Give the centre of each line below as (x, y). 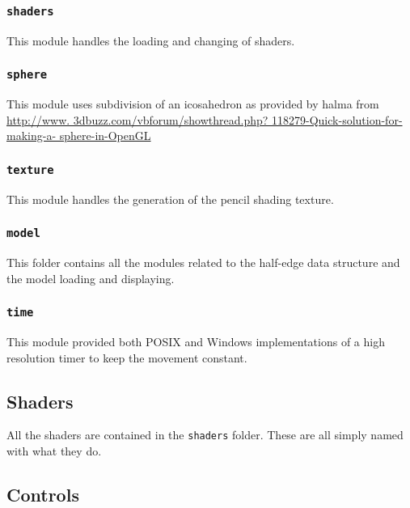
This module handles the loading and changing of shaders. (151, 40)
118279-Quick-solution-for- (337, 119)
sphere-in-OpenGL (105, 135)
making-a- (32, 135)
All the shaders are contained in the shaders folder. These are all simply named (205, 435)
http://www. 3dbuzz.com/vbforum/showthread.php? (137, 119)
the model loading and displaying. (91, 278)
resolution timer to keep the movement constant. (127, 357)
